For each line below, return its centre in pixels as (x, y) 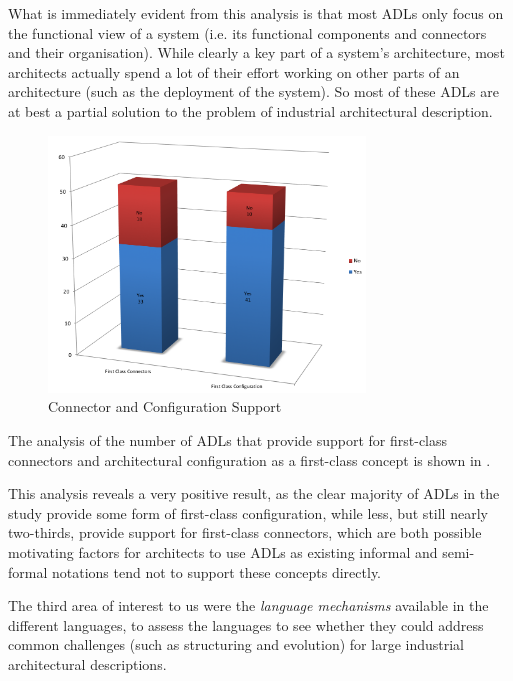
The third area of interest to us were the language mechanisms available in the (248, 605)
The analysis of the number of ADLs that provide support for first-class (228, 439)
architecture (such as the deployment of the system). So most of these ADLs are (253, 91)
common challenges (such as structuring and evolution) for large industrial (236, 644)
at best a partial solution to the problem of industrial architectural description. (250, 110)
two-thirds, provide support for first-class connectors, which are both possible (245, 532)
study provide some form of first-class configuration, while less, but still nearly (248, 512)
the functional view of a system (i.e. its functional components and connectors (247, 32)
